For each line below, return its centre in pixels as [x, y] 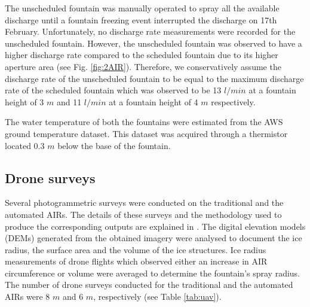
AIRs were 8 [27, 297]
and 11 [69, 101]
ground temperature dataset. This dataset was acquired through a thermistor [146, 133]
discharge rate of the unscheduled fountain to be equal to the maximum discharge [154, 78]
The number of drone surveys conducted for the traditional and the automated [149, 285]
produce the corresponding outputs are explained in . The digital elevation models [155, 226]
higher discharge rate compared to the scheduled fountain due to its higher [142, 55]
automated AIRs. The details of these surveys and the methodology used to [143, 214]
